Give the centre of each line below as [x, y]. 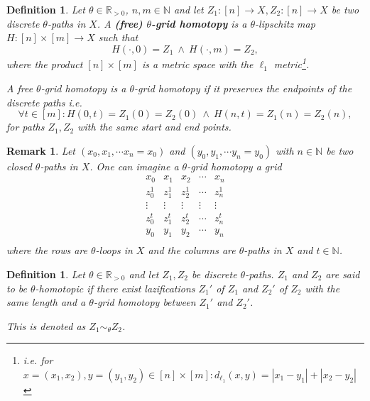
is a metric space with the [197, 64]
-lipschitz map [285, 23]
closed [19, 166]
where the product [45, 64]
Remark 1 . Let [41, 150]
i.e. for [38, 360]
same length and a [46, 302]
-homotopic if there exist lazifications [115, 288]
